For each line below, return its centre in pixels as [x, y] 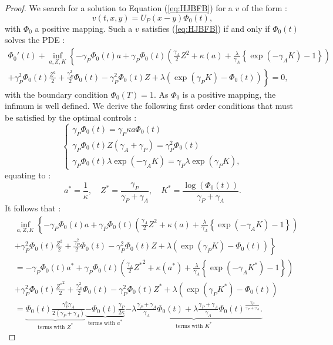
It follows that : [33, 208]
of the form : [264, 8]
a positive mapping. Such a [84, 28]
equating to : [28, 175]
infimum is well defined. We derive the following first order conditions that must [149, 106]
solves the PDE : [35, 40]
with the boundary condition [56, 94]
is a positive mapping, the [229, 94]
